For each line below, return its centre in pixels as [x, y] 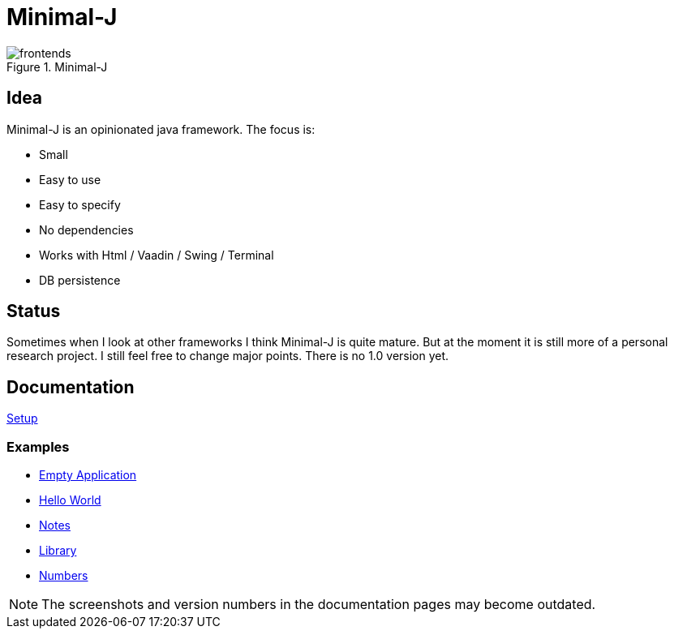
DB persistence [80, 280]
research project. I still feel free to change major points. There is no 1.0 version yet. [228, 356]
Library [58, 551]
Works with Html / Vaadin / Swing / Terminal [157, 255]
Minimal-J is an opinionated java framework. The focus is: [161, 129]
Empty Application [88, 475]
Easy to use [70, 179]
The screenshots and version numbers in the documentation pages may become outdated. [319, 605]
